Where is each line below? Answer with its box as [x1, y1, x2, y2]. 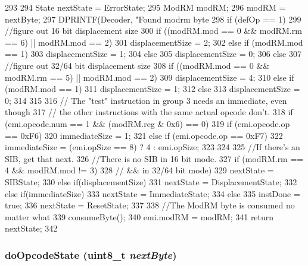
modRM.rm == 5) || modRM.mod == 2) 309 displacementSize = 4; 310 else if [5, 71, 294, 83]
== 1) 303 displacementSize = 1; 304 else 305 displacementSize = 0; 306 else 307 [5, 47, 302, 60]
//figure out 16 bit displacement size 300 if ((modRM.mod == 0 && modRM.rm [5, 24, 302, 37]
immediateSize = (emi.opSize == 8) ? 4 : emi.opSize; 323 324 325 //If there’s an [5, 141, 300, 153]
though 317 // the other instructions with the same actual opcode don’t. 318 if [5, 106, 293, 118]
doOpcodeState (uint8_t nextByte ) [5, 247, 177, 262]
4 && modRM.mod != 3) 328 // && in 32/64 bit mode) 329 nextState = [5, 164, 274, 176]
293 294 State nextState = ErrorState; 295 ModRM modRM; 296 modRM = [5, 1, 286, 13]
